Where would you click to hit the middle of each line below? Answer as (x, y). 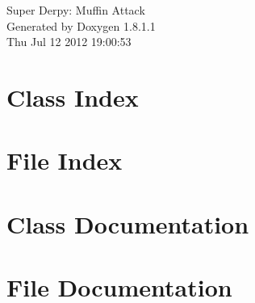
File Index (65, 160)
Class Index (73, 97)
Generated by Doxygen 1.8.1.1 (81, 25)
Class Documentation (128, 223)
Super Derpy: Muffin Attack (76, 10)
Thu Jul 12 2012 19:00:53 (69, 42)
